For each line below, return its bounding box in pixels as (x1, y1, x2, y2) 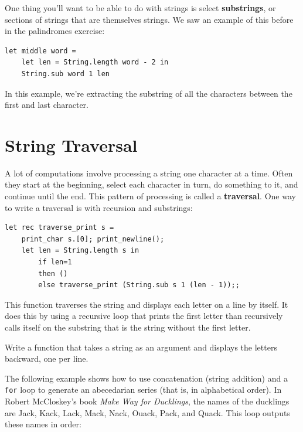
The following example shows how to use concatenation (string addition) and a (5, 372, 288, 384)
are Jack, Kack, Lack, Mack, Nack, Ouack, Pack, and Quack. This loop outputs (5, 406, 290, 419)
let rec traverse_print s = (5, 223, 114, 232)
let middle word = (5, 46, 76, 55)
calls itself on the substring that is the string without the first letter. (5, 321, 251, 333)
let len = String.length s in (21, 246, 139, 255)
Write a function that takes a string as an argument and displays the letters (5, 341, 277, 353)
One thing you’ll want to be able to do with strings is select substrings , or (5, 2, 276, 13)
